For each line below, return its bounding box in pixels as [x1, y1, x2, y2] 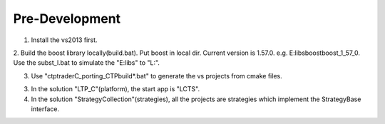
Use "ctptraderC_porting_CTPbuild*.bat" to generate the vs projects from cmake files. [31, 71, 282, 80]
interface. [31, 104, 60, 113]
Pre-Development [13, 11, 121, 26]
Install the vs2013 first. [31, 36, 98, 44]
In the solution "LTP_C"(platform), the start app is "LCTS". [31, 85, 200, 93]
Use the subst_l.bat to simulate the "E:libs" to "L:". [13, 58, 160, 67]
